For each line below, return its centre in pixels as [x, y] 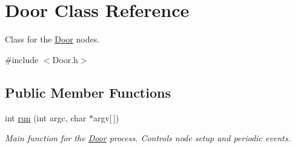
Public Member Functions [88, 92]
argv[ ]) [106, 117]
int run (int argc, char [46, 117]
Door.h [65, 59]
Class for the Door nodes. [52, 39]
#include [22, 59]
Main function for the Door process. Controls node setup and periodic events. [148, 138]
